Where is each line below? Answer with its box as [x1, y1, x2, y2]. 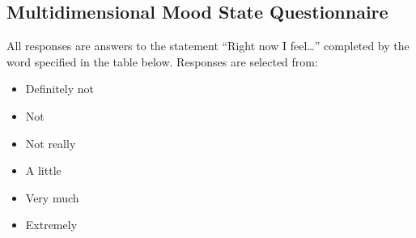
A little [25, 162, 62, 179]
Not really [25, 134, 76, 151]
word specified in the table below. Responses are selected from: [6, 53, 318, 70]
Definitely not [25, 80, 95, 97]
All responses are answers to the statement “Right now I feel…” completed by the [6, 37, 410, 54]
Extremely [25, 216, 78, 233]
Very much [25, 189, 79, 206]
